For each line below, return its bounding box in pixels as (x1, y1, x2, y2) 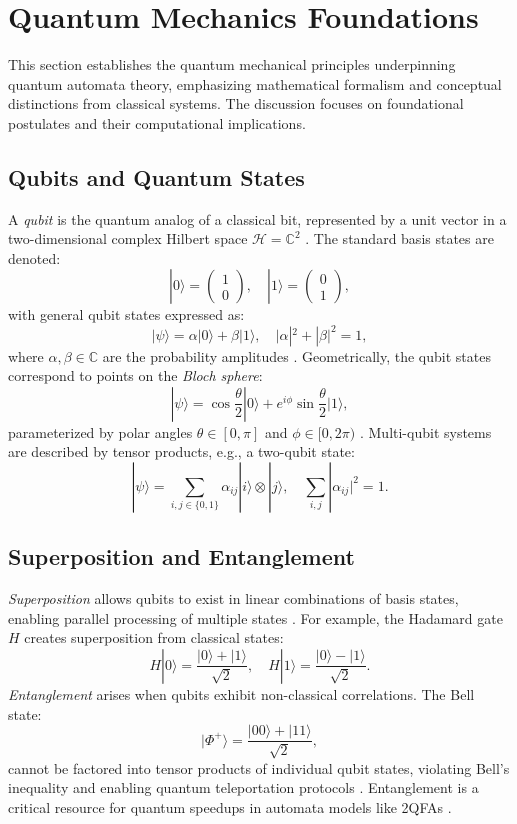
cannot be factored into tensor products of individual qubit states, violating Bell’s (8, 757, 510, 778)
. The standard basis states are (305, 228, 494, 249)
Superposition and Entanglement (8, 541, 355, 572)
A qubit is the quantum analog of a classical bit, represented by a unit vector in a (8, 208, 507, 229)
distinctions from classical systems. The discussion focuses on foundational (8, 93, 464, 114)
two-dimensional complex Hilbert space (8, 228, 248, 249)
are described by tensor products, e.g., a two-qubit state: (8, 441, 355, 462)
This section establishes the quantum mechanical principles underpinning (8, 54, 456, 75)
